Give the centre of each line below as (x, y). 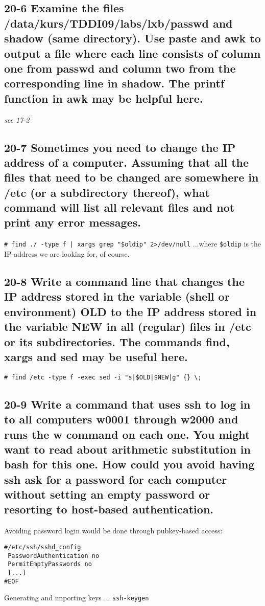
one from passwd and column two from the (120, 68)
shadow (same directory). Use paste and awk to (132, 38)
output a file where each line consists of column (132, 53)
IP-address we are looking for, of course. (67, 253)
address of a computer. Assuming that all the (127, 162)
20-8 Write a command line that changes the (124, 281)
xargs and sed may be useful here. (96, 356)
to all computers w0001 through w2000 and (121, 419)
